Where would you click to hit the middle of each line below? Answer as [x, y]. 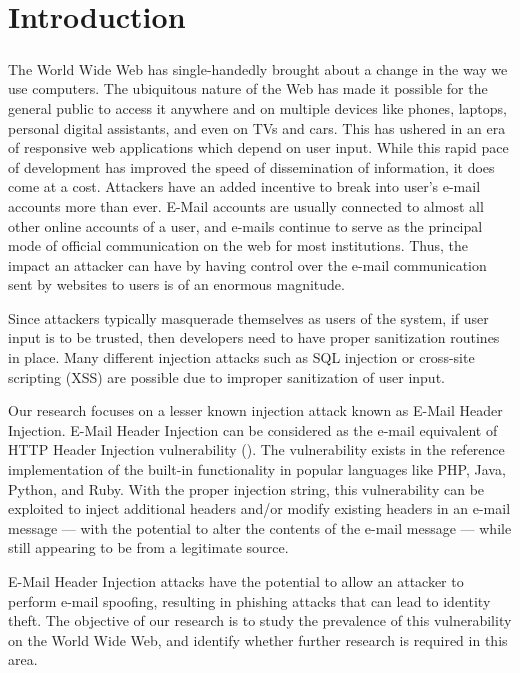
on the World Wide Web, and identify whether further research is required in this [258, 639]
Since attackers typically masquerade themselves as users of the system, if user [248, 317]
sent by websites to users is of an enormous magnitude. [176, 284]
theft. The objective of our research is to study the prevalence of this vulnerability [260, 620]
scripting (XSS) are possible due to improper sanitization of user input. [226, 376]
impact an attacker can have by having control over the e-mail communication [247, 264]
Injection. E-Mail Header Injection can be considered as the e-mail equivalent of [253, 429]
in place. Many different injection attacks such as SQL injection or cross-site [241, 357]
